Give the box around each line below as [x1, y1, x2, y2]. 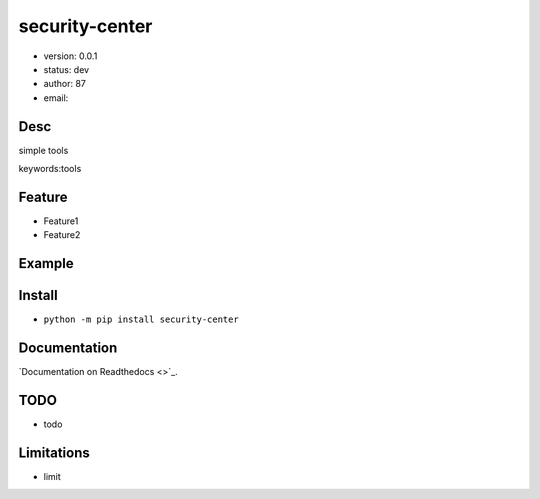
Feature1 [43, 215, 79, 227]
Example [18, 255, 74, 272]
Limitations [18, 444, 90, 461]
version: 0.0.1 [43, 50, 98, 62]
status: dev [43, 63, 90, 75]
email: [43, 91, 69, 104]
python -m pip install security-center [43, 314, 239, 325]
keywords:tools [18, 163, 82, 175]
